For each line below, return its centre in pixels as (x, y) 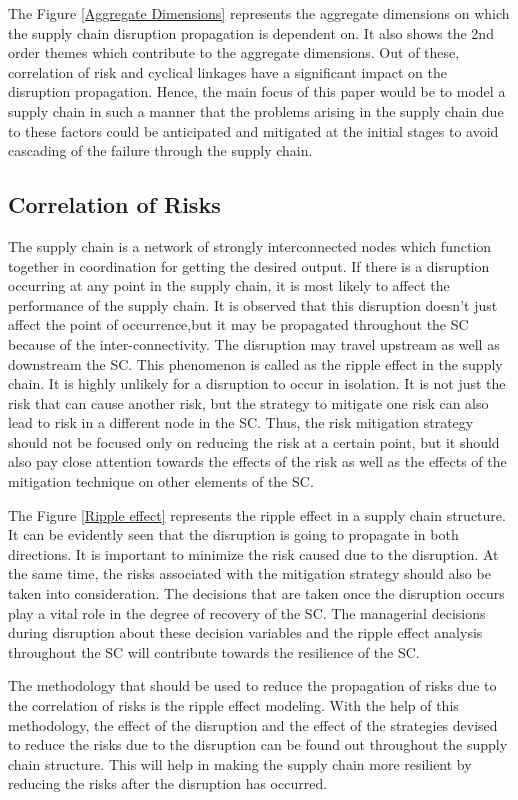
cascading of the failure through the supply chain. (160, 150)
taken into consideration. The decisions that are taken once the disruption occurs (256, 593)
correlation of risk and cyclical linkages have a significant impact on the (228, 71)
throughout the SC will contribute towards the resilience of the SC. (214, 651)
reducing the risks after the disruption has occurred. (168, 783)
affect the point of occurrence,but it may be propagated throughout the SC (238, 324)
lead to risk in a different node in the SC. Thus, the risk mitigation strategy (241, 422)
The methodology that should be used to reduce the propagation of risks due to (252, 685)
